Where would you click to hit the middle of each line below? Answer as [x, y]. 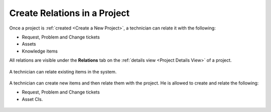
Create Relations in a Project [70, 13]
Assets [29, 44]
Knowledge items [40, 51]
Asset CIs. [32, 99]
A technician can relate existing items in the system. [63, 71]
